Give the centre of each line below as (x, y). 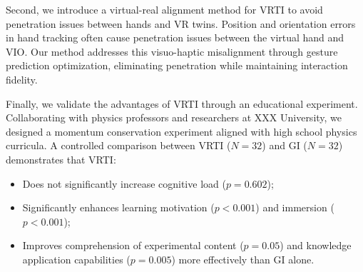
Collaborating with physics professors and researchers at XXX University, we (174, 117)
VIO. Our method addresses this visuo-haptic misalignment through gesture (172, 51)
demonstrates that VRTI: (61, 159)
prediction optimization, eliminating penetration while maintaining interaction (177, 65)
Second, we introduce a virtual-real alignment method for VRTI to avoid (164, 9)
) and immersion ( (295, 207)
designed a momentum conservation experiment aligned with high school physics (181, 131)
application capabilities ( (76, 259)
